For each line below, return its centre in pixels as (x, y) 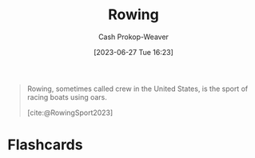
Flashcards (45, 145)
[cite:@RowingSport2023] (70, 113)
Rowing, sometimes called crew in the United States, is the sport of (137, 89)
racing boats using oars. (67, 97)
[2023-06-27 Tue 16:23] (133, 52)
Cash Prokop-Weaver (133, 37)
